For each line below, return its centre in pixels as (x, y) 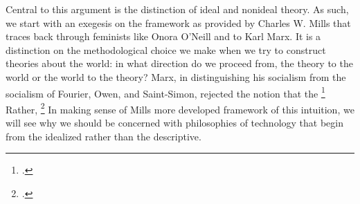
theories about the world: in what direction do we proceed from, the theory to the (179, 63)
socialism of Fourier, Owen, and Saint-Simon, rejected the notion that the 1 (165, 92)
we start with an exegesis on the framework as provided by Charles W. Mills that (178, 22)
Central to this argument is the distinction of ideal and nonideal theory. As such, (177, 9)
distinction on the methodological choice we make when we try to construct (166, 49)
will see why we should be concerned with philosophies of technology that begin (175, 123)
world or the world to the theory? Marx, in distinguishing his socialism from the (176, 76)
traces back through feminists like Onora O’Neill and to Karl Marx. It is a (163, 36)
